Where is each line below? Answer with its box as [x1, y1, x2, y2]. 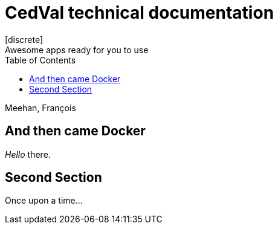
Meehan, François [5, 102, 76, 113]
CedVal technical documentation [5, 2, 274, 23]
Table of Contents [5, 54, 76, 65]
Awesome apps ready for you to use [5, 44, 149, 55]
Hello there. [5, 149, 51, 160]
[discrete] [5, 34, 44, 45]
